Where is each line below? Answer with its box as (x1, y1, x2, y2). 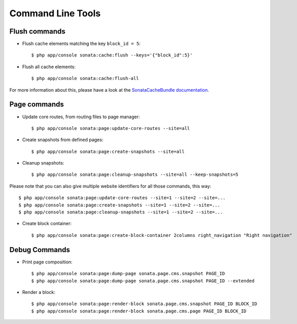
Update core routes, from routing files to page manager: (22, 114, 140, 120)
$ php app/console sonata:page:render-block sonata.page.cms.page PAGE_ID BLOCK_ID (31, 308, 247, 314)
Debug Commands (9, 245, 70, 254)
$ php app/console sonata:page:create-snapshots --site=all (31, 148, 185, 154)
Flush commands (9, 27, 66, 36)
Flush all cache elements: (22, 64, 76, 70)
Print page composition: (22, 259, 72, 265)
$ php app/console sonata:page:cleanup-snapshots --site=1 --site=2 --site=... (18, 209, 223, 215)
